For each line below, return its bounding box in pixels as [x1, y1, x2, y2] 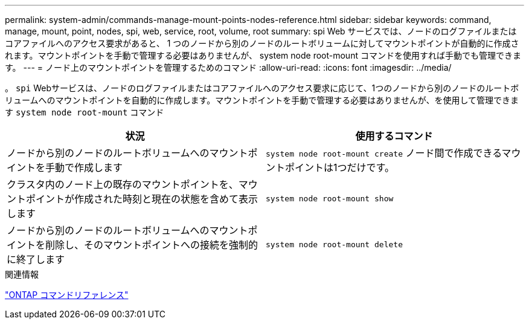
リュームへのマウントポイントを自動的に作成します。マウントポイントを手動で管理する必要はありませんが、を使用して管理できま [5, 95, 519, 105]
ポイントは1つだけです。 [285, 161, 394, 173]
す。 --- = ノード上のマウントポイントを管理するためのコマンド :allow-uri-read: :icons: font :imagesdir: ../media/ [5, 62, 452, 73]
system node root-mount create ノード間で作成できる [266, 147, 502, 159]
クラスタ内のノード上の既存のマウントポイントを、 [7, 178, 239, 190]
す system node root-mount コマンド [5, 107, 164, 117]
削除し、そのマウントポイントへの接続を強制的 [45, 239, 258, 251]
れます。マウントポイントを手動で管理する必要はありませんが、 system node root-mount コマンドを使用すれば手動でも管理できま [5, 50, 521, 60]
